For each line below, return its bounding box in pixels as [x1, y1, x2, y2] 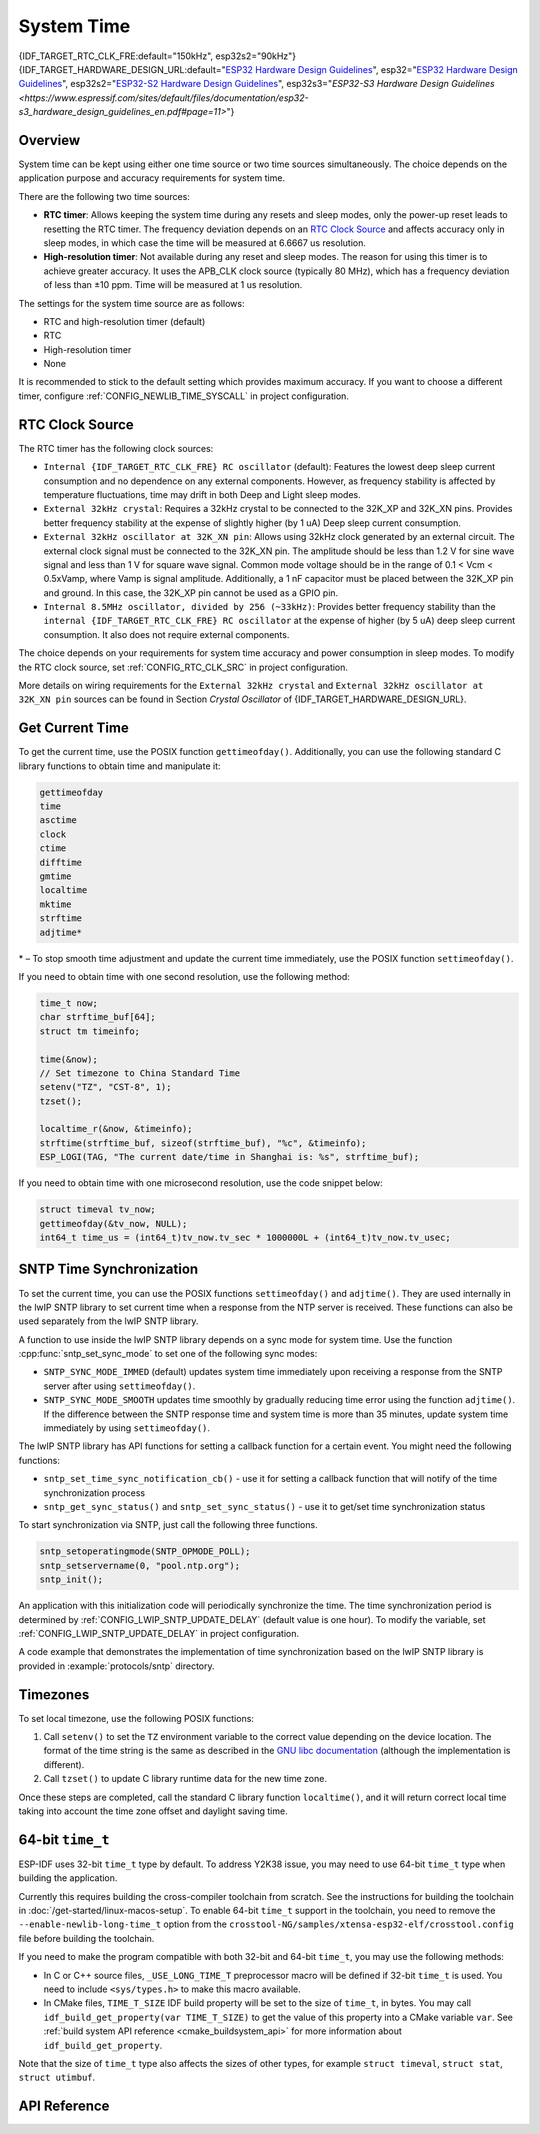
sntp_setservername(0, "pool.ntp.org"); [39, 1560, 240, 1571]
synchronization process [43, 1486, 146, 1499]
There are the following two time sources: [18, 190, 190, 202]
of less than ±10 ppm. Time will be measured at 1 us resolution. [43, 279, 303, 291]
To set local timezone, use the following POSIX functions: [18, 1712, 255, 1724]
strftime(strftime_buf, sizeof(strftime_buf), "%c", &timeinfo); [39, 1137, 367, 1149]
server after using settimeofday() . [43, 1380, 196, 1392]
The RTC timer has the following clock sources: [18, 442, 214, 454]
